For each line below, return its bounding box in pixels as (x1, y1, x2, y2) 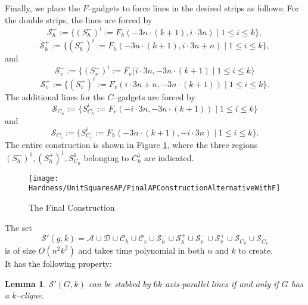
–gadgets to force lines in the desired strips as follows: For (88, 2, 300, 14)
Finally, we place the (5, 2, 80, 14)
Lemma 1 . (5, 277, 46, 289)
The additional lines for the (5, 90, 105, 103)
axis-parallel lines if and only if (164, 277, 279, 289)
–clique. (16, 289, 44, 301)
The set (5, 221, 32, 233)
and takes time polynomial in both (78, 244, 205, 256)
